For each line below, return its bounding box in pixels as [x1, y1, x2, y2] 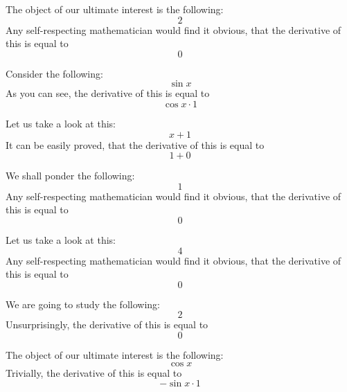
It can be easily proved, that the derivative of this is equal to [6, 137, 265, 152]
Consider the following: [6, 66, 103, 80]
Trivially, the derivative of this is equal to [6, 365, 182, 380]
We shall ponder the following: [6, 168, 135, 183]
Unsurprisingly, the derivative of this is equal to [6, 317, 208, 332]
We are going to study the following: [6, 296, 160, 311]
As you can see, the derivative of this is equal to [6, 86, 210, 100]
